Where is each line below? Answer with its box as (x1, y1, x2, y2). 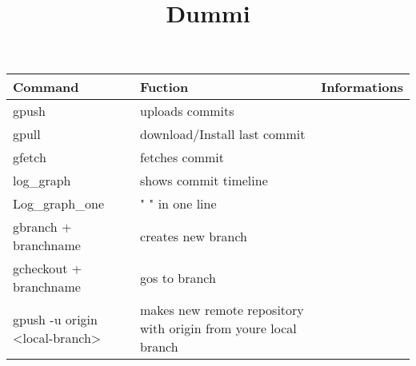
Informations (321, 78, 403, 97)
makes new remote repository (140, 300, 304, 320)
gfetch (13, 148, 46, 167)
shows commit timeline (140, 171, 268, 190)
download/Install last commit (140, 125, 306, 144)
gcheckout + (13, 259, 82, 278)
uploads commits (140, 101, 234, 121)
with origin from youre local (140, 319, 297, 338)
